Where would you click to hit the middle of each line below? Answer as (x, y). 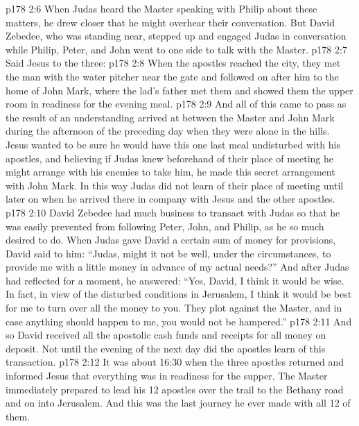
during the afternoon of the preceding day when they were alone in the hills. (168, 131)
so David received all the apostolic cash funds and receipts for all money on (166, 335)
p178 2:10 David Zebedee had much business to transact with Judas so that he (173, 212)
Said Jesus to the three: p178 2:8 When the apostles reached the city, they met (173, 63)
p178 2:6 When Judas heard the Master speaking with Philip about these (161, 8)
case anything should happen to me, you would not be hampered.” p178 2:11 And (179, 321)
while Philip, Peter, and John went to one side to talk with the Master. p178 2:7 (176, 49)
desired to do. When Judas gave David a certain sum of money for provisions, (171, 240)
